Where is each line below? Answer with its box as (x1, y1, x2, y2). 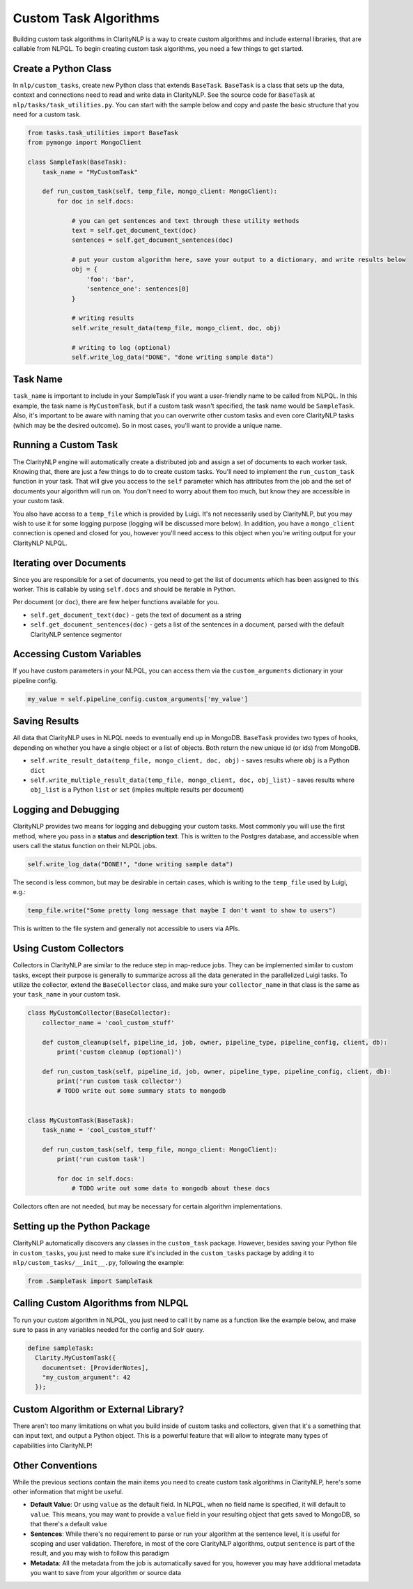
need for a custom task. (13, 110, 81, 118)
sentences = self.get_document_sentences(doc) (71, 236, 233, 244)
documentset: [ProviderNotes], (42, 1363, 149, 1372)
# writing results (71, 314, 135, 322)
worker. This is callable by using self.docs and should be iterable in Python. (13, 585, 236, 593)
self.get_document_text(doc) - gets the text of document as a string (30, 611, 242, 619)
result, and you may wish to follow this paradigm (30, 1549, 170, 1558)
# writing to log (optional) (71, 344, 171, 351)
